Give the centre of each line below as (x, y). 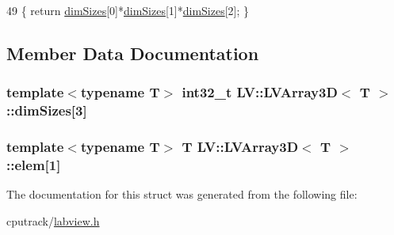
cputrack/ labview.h (53, 220)
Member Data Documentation (133, 53)
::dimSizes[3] (47, 110)
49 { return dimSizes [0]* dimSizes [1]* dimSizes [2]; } (128, 10)
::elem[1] (34, 164)
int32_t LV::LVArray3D (260, 92)
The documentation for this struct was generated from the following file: (182, 194)
